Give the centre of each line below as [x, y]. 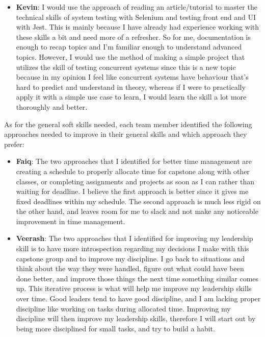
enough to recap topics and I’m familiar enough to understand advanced [129, 47]
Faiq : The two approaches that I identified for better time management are [134, 161]
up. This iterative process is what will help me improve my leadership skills [134, 288]
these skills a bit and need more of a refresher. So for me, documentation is [134, 37]
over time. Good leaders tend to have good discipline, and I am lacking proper [138, 298]
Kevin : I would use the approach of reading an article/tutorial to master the [137, 7]
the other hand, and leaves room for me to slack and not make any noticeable [137, 211]
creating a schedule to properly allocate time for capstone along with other [133, 171]
